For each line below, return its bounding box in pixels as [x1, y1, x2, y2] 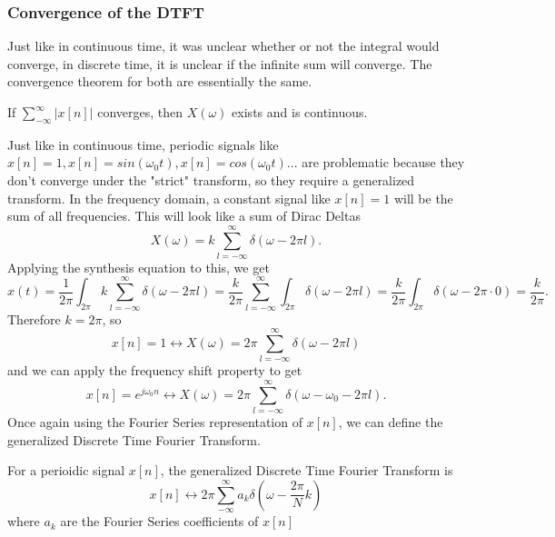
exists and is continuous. [232, 103, 368, 121]
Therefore [7, 309, 61, 328]
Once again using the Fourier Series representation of [7, 413, 302, 432]
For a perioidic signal [7, 461, 125, 480]
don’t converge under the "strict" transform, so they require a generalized [7, 170, 415, 189]
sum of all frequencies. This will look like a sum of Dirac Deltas [7, 206, 361, 225]
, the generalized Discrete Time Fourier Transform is [160, 461, 453, 480]
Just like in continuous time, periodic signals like [7, 134, 279, 154]
